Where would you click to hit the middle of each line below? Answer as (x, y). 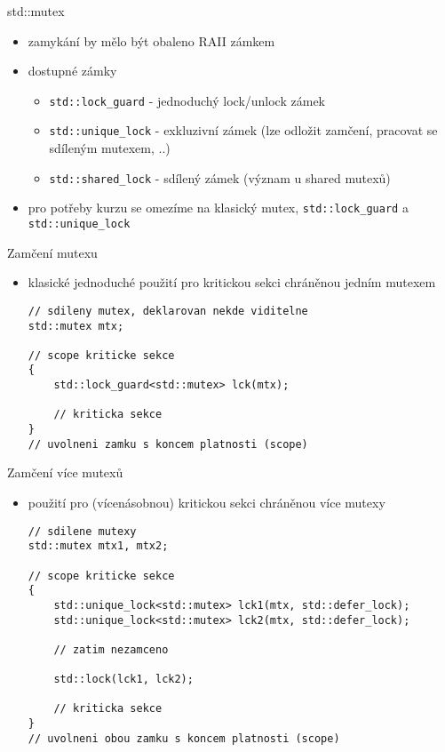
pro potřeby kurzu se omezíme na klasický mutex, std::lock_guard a (218, 208)
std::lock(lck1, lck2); (123, 680)
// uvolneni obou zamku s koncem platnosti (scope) (184, 738)
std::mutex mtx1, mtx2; (98, 546)
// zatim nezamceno (111, 649)
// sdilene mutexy (82, 531)
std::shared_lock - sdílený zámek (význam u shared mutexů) (220, 177)
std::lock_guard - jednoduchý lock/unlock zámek (187, 100)
